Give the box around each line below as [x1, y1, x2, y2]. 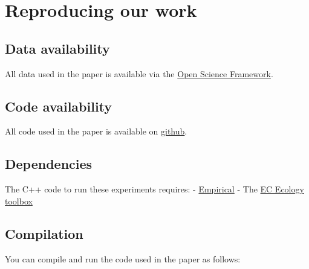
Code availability [5, 97, 112, 115]
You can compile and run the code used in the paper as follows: [5, 252, 241, 265]
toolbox [5, 194, 33, 207]
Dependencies [5, 154, 93, 173]
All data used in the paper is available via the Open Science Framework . [5, 67, 273, 80]
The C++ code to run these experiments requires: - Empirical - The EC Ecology [5, 183, 304, 195]
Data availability [5, 39, 110, 57]
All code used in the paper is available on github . [5, 125, 187, 138]
